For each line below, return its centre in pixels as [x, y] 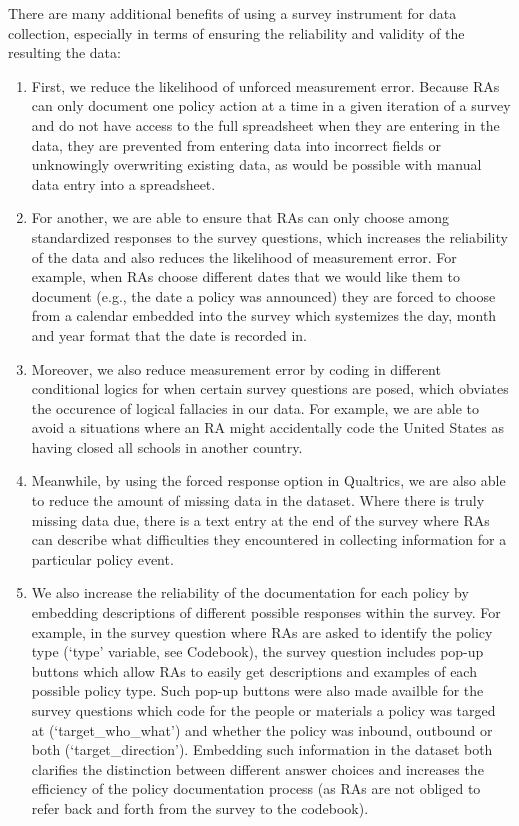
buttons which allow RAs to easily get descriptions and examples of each [254, 670]
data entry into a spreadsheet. [123, 183]
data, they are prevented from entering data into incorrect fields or [236, 144]
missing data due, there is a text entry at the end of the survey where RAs [260, 519]
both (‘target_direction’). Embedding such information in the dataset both [262, 749]
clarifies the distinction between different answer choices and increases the [257, 768]
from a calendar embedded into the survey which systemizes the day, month [264, 315]
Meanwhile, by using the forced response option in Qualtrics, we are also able [268, 480]
